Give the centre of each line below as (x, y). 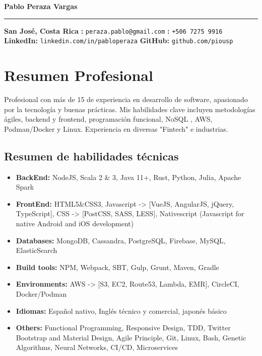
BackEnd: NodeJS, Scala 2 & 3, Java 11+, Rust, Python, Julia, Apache (128, 177)
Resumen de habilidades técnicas (91, 156)
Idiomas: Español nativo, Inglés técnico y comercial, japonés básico (121, 310)
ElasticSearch (37, 250)
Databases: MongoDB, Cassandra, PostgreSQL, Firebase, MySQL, (121, 240)
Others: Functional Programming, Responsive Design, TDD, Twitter (123, 328)
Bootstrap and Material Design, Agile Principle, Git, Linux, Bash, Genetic (131, 337)
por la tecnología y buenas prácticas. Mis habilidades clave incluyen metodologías (130, 109)
